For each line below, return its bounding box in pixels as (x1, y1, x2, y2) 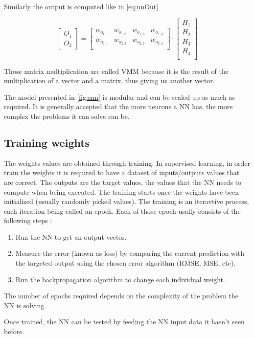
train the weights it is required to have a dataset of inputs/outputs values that (4, 167, 240, 178)
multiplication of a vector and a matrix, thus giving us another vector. (4, 75, 215, 86)
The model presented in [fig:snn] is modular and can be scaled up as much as (4, 91, 235, 102)
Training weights (4, 135, 90, 150)
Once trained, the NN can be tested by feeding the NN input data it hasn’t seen (4, 316, 245, 327)
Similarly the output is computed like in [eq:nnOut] (4, 1, 159, 11)
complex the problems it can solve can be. (4, 111, 130, 121)
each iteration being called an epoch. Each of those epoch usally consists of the (4, 205, 241, 216)
